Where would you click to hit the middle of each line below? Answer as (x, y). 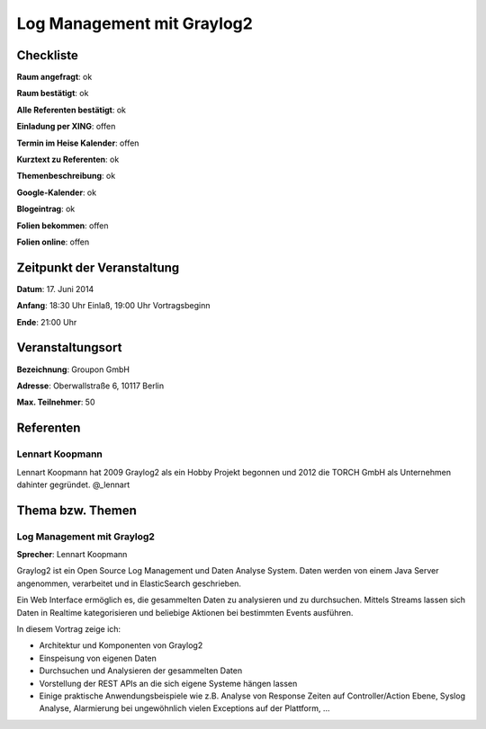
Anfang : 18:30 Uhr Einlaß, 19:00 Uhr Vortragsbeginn (113, 306)
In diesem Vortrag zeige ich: (69, 629)
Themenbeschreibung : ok (66, 176)
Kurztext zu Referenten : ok (68, 160)
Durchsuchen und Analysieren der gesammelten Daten (141, 671)
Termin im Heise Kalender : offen (78, 143)
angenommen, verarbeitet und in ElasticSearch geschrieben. (129, 583)
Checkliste (47, 55)
